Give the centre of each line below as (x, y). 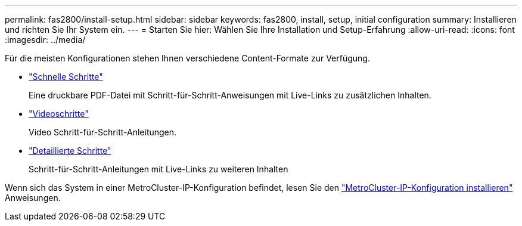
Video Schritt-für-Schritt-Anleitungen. (103, 132)
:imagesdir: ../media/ (45, 40)
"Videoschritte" (59, 114)
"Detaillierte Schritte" (70, 151)
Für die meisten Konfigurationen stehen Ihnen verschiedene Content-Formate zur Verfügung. (187, 58)
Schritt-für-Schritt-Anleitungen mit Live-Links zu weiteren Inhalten (159, 169)
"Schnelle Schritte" (66, 77)
